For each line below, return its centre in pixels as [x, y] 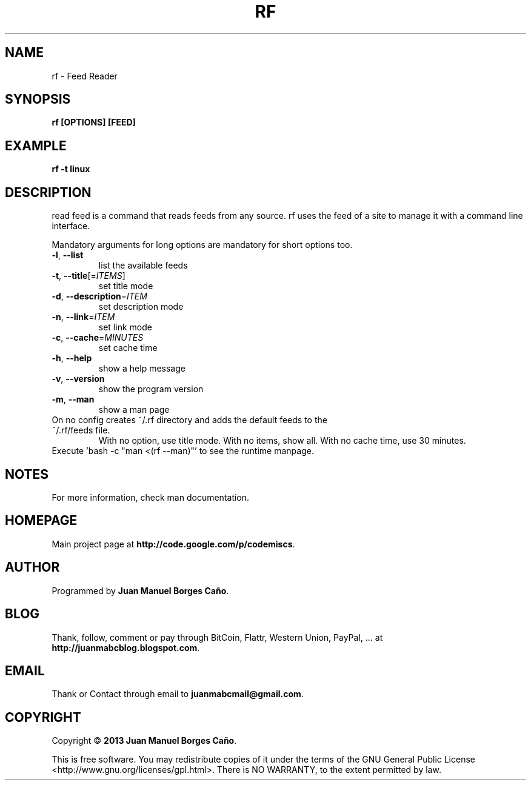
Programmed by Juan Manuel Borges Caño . [140, 590]
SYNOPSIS [38, 99]
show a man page [134, 410]
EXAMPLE [36, 145]
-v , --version [78, 379]
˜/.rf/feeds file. [81, 430]
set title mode [126, 286]
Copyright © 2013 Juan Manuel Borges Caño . [144, 741]
